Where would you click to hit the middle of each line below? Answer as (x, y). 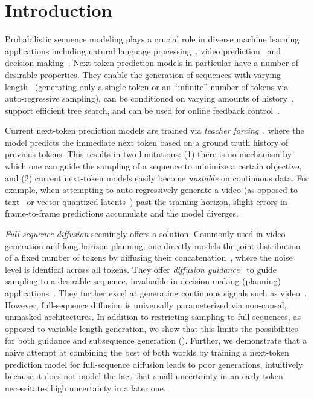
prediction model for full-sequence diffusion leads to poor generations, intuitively (154, 364)
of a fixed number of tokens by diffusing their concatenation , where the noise (149, 257)
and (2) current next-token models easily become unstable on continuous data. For (157, 178)
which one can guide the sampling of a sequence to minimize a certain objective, (153, 166)
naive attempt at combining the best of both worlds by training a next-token (147, 352)
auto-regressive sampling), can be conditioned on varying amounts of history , (149, 98)
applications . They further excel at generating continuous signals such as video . (156, 293)
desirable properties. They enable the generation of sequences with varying (143, 74)
